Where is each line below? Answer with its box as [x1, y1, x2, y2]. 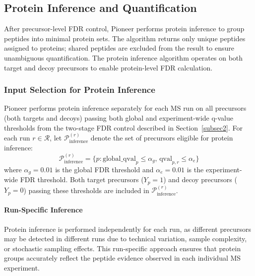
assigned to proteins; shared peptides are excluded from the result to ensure [4, 43, 234, 53]
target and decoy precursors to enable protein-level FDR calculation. [4, 62, 213, 72]
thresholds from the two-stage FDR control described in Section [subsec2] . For [4, 122, 243, 133]
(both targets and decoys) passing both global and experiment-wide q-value [4, 112, 234, 123]
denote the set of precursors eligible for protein [90, 132, 233, 142]
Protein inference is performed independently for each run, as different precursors [4, 223, 251, 234]
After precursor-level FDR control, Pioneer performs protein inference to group [4, 23, 245, 34]
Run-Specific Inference [4, 205, 83, 215]
